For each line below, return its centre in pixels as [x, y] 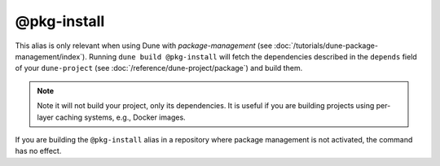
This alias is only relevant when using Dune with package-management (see [144, 46]
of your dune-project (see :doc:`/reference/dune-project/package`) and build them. [159, 68]
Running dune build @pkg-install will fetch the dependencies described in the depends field [253, 56]
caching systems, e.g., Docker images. [121, 117]
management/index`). [51, 56]
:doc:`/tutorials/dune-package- [326, 46]
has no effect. [38, 151]
